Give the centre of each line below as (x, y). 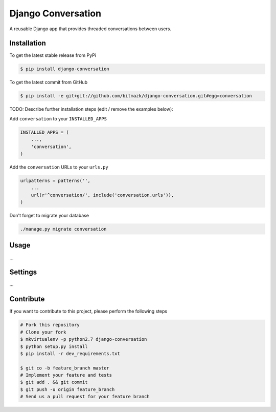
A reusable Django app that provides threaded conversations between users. (90, 29)
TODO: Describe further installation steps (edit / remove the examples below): (91, 109)
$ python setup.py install (54, 346)
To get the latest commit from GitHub (49, 83)
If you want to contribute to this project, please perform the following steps (88, 311)
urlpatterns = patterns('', (55, 180)
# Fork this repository (50, 325)
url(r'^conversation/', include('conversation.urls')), (102, 195)
